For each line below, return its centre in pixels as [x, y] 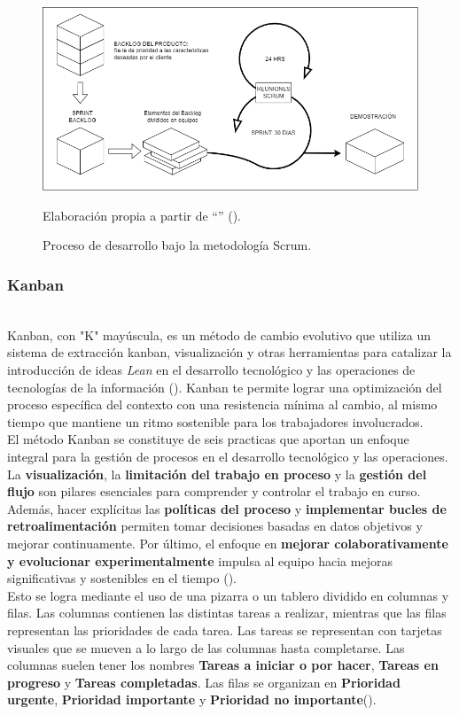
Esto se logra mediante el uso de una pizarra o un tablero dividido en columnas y [228, 595]
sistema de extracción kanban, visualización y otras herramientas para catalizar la [229, 352]
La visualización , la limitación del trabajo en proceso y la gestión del [217, 474]
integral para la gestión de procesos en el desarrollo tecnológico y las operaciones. [228, 456]
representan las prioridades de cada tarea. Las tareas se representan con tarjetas [225, 630]
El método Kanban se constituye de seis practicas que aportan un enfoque [208, 439]
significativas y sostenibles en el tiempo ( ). [122, 578]
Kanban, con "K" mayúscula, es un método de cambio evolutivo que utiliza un [219, 334]
